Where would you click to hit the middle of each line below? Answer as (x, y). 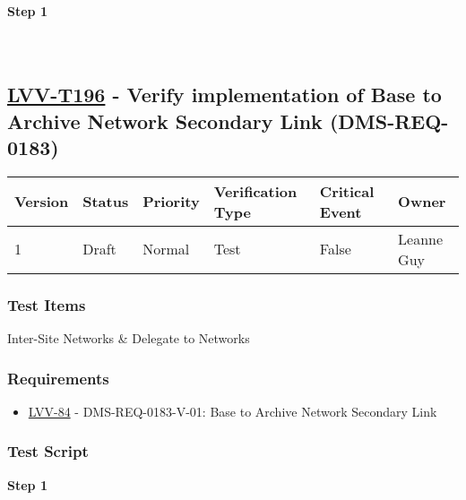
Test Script (48, 451)
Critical (347, 191)
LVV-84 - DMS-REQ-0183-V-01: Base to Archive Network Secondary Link (233, 411)
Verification (255, 191)
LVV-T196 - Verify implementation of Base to (224, 95)
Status (106, 202)
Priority (171, 202)
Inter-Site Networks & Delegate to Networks (129, 337)
